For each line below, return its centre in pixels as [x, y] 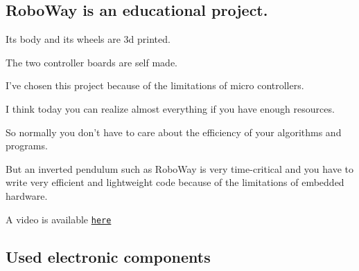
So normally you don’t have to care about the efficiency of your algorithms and [174, 132]
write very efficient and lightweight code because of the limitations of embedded [175, 182]
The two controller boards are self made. [92, 62]
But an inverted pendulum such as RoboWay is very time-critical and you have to [180, 168]
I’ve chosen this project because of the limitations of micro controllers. [155, 85]
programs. [27, 146]
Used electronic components [108, 256]
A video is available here [59, 219]
